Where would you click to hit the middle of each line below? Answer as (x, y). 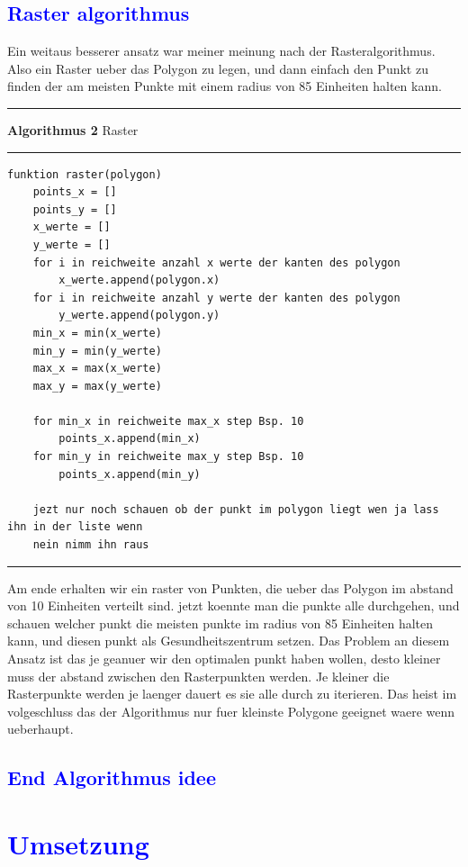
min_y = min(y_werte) (97, 351)
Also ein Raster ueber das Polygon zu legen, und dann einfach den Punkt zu (218, 68)
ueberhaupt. (40, 729)
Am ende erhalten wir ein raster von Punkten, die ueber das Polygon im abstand (230, 587)
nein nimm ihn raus (91, 545)
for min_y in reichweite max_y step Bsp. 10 (168, 457)
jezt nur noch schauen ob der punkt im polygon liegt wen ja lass (236, 509)
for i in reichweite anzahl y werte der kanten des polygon (216, 298)
